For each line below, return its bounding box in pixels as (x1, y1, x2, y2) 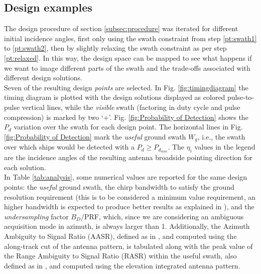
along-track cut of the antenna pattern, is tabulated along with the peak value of (4, 240, 253, 251)
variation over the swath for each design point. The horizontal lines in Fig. (14, 121, 243, 132)
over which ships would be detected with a (4, 142, 135, 152)
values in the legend (194, 142, 255, 152)
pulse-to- (227, 92, 254, 102)
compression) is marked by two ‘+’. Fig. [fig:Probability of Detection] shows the (4, 111, 248, 122)
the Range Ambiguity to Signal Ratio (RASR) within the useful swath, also (4, 250, 237, 261)
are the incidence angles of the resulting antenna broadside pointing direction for (4, 152, 252, 163)
